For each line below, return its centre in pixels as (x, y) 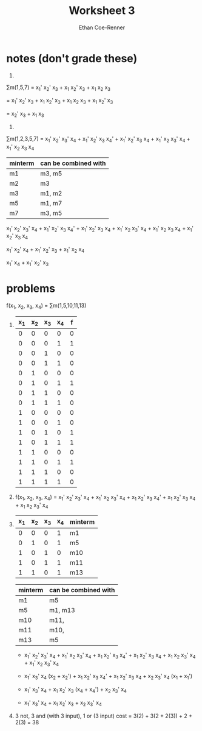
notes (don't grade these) (72, 58)
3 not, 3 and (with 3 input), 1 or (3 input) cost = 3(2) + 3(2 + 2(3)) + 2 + (104, 716)
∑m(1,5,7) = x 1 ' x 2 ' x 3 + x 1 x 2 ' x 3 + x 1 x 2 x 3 (59, 88)
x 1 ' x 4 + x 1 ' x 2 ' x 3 (28, 263)
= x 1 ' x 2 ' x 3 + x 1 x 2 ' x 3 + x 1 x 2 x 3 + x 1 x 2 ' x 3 (60, 101)
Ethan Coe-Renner (102, 27)
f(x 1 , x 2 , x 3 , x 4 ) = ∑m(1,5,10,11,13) (46, 306)
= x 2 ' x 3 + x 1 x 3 (25, 115)
